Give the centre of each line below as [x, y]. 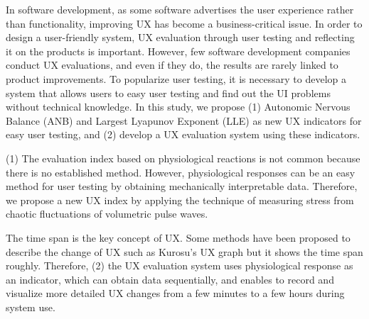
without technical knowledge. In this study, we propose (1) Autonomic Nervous [178, 107]
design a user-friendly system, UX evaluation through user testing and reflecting [180, 37]
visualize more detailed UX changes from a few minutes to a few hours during [175, 293]
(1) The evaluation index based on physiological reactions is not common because [183, 158]
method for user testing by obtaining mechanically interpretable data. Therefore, [182, 186]
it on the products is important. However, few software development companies [178, 51]
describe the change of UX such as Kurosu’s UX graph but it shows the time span [184, 251]
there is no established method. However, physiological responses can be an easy [181, 172]
